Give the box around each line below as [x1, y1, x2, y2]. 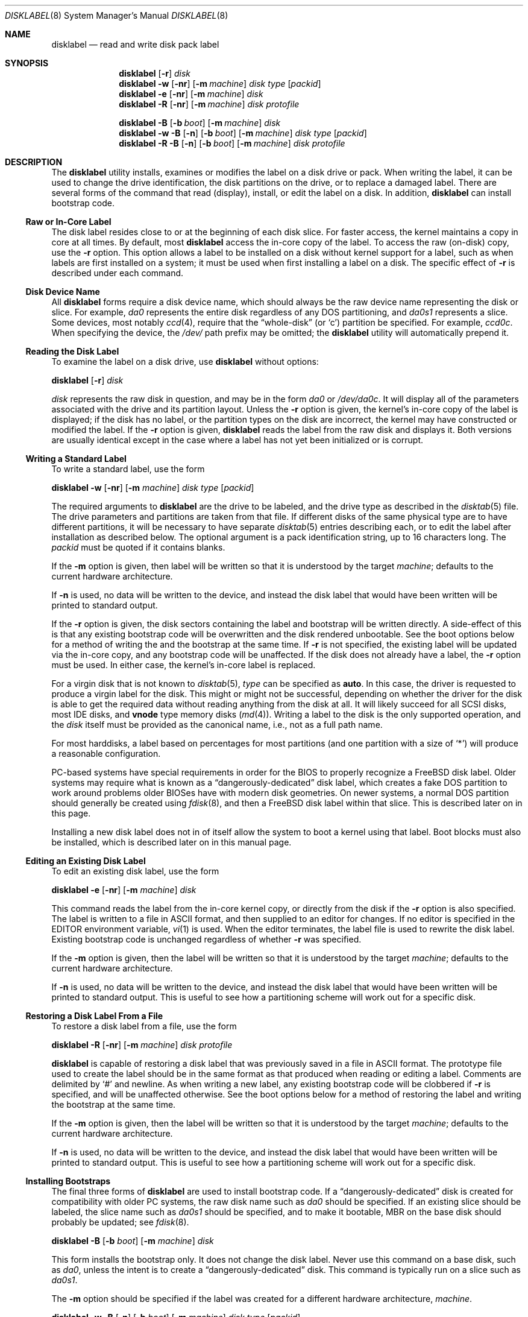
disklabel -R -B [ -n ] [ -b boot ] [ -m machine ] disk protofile [119, 138, 345, 148]
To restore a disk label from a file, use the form [51, 1021, 237, 1031]
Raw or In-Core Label [25, 216, 112, 227]
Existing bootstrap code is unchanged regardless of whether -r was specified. [51, 934, 362, 944]
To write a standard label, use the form [51, 464, 205, 474]
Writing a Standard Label [25, 453, 127, 464]
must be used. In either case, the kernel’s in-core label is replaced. [51, 660, 316, 670]
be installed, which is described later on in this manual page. [51, 837, 292, 847]
